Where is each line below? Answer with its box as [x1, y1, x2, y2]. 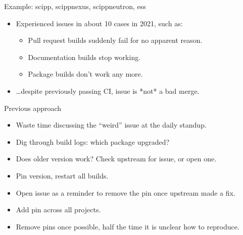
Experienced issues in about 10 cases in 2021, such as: [16, 18, 183, 28]
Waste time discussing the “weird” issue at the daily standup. [16, 120, 207, 130]
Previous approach [4, 102, 62, 113]
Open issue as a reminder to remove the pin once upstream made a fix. [16, 187, 235, 198]
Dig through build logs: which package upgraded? [16, 136, 170, 147]
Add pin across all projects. [16, 204, 101, 215]
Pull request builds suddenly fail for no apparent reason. [28, 35, 203, 45]
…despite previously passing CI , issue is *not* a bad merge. [16, 85, 200, 96]
